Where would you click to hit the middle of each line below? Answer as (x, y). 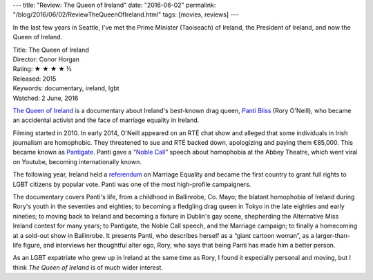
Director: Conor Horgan (46, 59)
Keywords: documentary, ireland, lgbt (66, 88)
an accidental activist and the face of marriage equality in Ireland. (106, 120)
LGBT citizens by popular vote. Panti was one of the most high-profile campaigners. (132, 184)
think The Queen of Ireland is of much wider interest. (88, 267)
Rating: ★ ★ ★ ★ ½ (42, 69)
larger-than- (333, 235)
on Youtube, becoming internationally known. (77, 161)
